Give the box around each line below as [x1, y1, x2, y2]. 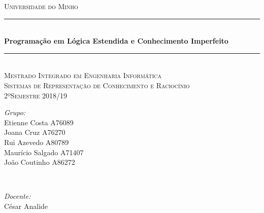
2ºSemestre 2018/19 [4, 90, 68, 100]
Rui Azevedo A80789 [4, 136, 69, 147]
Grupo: [4, 107, 26, 118]
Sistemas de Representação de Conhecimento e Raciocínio [4, 80, 190, 90]
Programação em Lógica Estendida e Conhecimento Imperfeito [4, 35, 228, 46]
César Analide [4, 200, 48, 211]
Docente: [4, 191, 31, 201]
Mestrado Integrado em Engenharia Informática [4, 70, 162, 81]
